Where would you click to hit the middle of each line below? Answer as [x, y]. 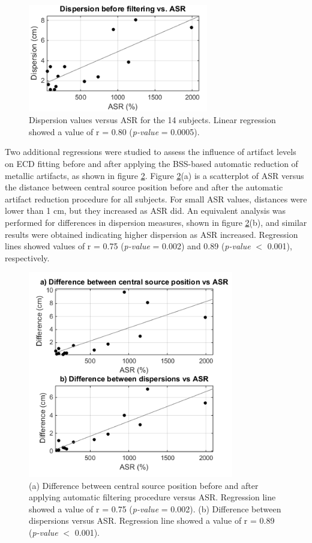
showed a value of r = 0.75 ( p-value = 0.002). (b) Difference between [155, 508]
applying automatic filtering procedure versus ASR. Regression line [152, 497]
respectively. [27, 257]
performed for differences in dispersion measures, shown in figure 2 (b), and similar [156, 222]
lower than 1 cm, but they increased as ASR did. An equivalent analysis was [145, 211]
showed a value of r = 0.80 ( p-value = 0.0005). [114, 131]
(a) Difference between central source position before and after [144, 485]
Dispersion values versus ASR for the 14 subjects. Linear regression [152, 120]
